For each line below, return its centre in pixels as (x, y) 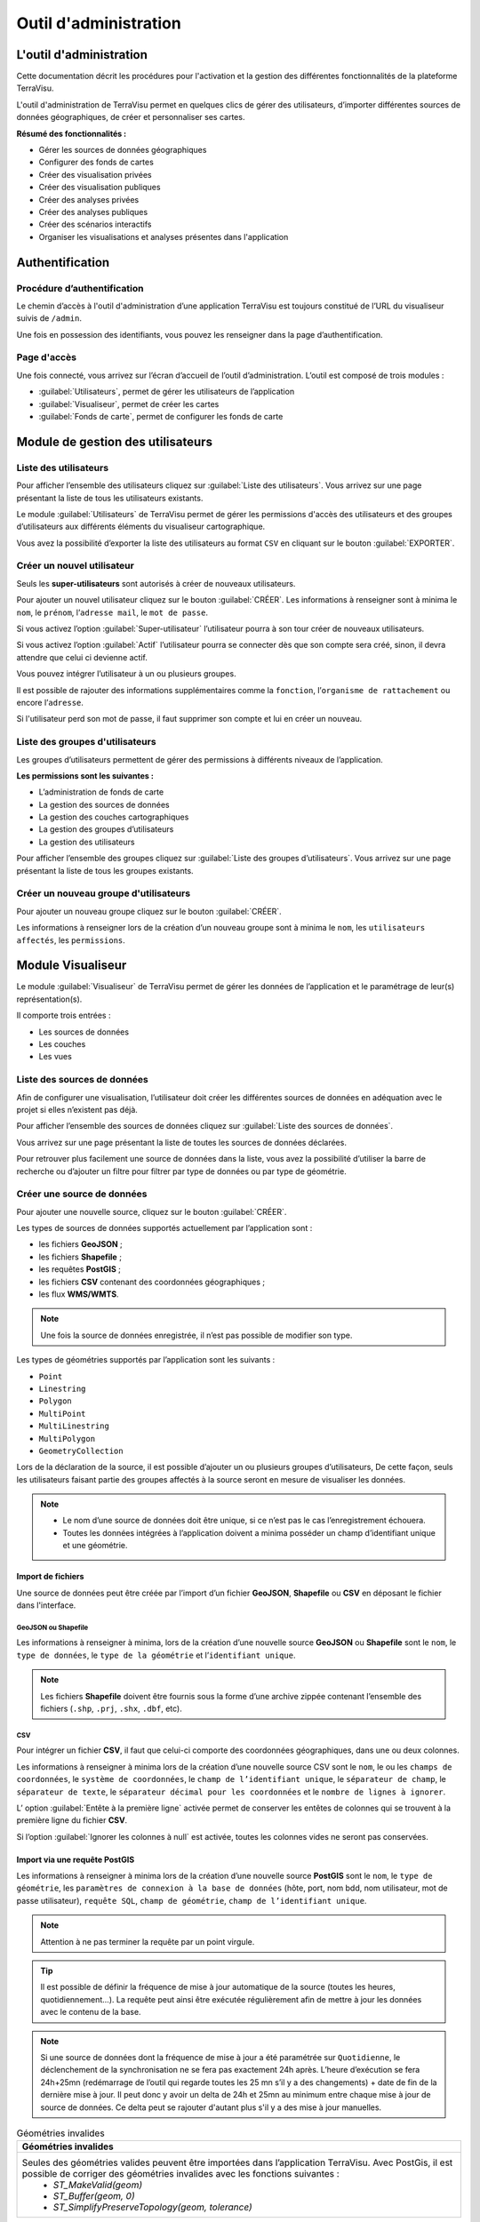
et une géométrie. (95, 1546)
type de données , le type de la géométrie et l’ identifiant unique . (156, 1655)
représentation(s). (49, 999)
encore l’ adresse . (50, 702)
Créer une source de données (82, 1194)
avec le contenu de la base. (91, 2012)
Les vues (56, 1057)
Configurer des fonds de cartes (96, 162)
